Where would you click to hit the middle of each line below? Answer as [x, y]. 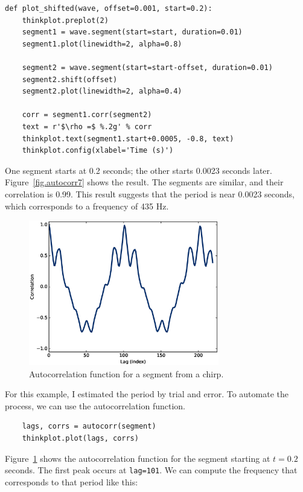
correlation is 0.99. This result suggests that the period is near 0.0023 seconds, [150, 193]
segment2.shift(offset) [70, 79]
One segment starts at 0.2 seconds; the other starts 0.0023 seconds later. [139, 170]
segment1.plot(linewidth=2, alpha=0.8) [102, 44]
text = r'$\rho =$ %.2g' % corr [87, 126]
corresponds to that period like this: [72, 481]
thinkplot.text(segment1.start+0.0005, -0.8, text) [128, 139]
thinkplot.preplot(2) [65, 20]
